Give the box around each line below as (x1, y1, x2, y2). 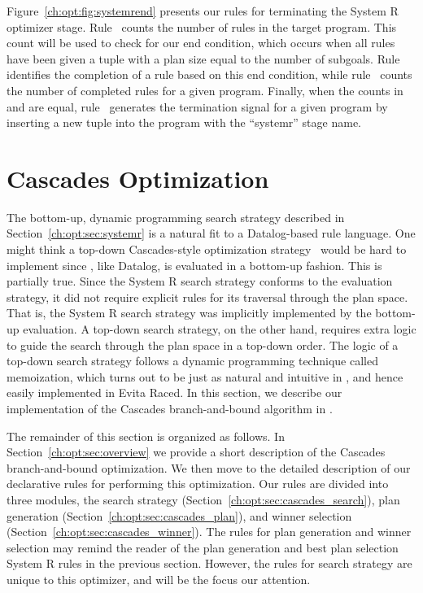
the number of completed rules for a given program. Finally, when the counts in (7, 81, 403, 98)
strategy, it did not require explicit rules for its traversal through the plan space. (7, 288, 408, 305)
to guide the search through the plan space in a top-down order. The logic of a (7, 336, 399, 353)
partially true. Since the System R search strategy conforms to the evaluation (7, 273, 393, 290)
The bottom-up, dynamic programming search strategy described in (7, 208, 345, 225)
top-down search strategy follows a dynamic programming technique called (7, 352, 378, 369)
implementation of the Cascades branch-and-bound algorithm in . (7, 400, 333, 416)
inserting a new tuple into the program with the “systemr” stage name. (7, 114, 361, 131)
